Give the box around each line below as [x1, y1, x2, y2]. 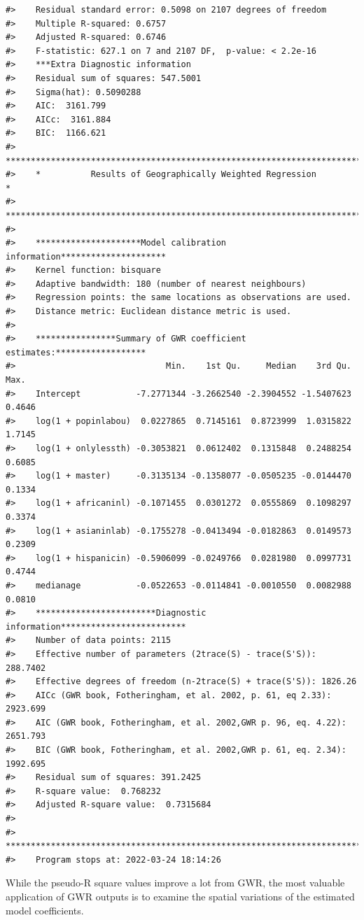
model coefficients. [6, 903, 84, 917]
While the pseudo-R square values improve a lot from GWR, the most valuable [6, 875, 345, 890]
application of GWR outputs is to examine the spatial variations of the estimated [6, 889, 355, 903]
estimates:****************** [6, 347, 146, 358]
